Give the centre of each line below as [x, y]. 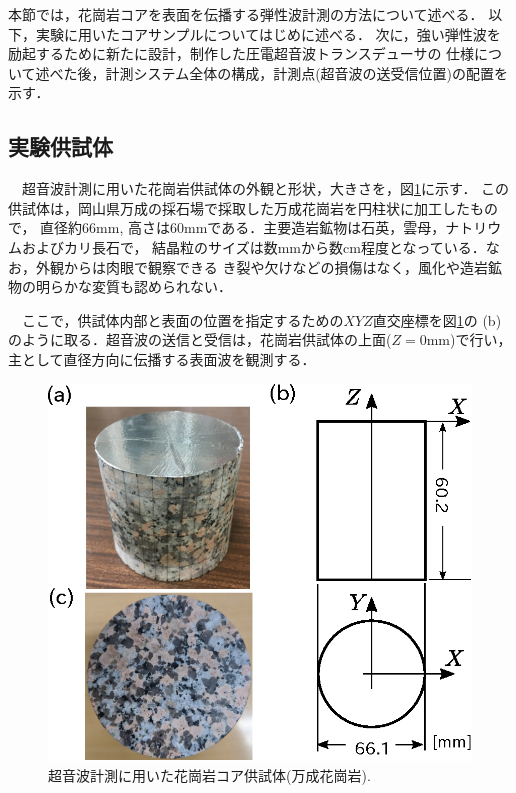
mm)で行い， [469, 339]
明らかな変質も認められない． [133, 286]
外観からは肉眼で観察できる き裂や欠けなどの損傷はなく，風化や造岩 [261, 266]
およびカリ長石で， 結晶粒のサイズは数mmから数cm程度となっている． [253, 246]
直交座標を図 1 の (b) [437, 319]
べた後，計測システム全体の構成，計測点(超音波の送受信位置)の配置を [279, 72]
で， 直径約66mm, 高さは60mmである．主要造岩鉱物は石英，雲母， [227, 227]
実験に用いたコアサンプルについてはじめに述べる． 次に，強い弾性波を [268, 33]
